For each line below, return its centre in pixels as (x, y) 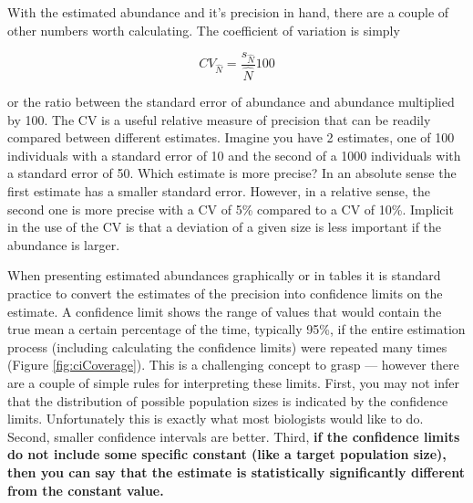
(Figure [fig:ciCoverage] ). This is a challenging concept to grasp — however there (233, 365)
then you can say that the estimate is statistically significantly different (236, 472)
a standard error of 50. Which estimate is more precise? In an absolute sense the (232, 173)
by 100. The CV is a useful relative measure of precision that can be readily (219, 119)
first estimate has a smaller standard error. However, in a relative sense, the (219, 191)
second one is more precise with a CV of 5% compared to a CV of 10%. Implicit (231, 209)
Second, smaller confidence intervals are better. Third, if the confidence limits (234, 436)
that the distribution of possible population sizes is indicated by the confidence (228, 400)
